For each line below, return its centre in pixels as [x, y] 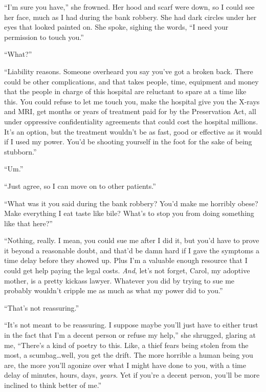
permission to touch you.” [44, 37]
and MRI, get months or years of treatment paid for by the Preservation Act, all [130, 111]
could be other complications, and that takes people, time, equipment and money [131, 81]
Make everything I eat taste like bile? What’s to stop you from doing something [129, 213]
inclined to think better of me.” [53, 385]
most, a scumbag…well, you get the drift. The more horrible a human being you [129, 355]
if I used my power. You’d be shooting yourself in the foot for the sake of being [128, 141]
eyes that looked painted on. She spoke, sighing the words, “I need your [116, 27]
